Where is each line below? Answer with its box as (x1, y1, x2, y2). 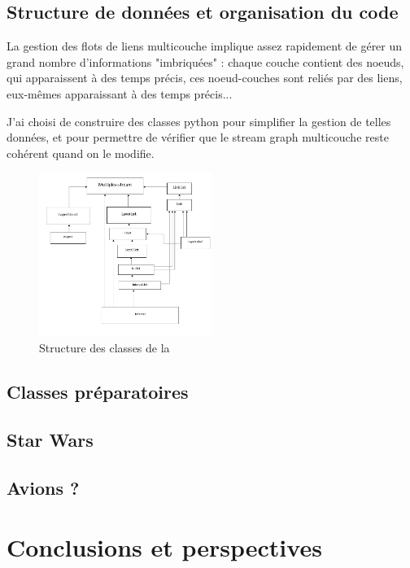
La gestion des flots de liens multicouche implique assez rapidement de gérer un (7, 37, 403, 55)
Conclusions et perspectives (7, 531, 322, 564)
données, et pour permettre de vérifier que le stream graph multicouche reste (7, 129, 389, 146)
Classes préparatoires (7, 378, 189, 404)
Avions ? (7, 474, 80, 500)
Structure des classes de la (39, 339, 170, 356)
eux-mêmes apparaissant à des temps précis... (7, 85, 233, 102)
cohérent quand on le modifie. (7, 144, 155, 161)
